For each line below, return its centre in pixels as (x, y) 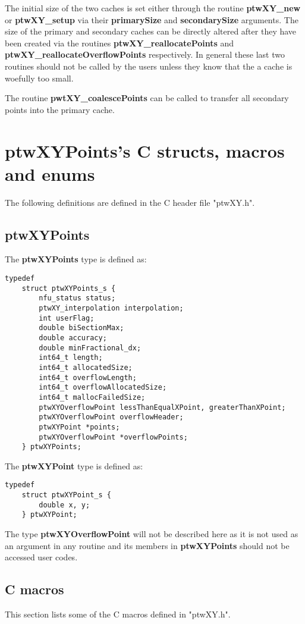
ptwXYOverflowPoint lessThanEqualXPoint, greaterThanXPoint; (162, 407)
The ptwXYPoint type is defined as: (74, 465)
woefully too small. (39, 78)
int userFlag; (67, 318)
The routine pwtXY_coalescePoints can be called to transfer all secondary (147, 98)
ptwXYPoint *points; (79, 427)
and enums (50, 173)
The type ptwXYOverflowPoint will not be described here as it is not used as (152, 534)
